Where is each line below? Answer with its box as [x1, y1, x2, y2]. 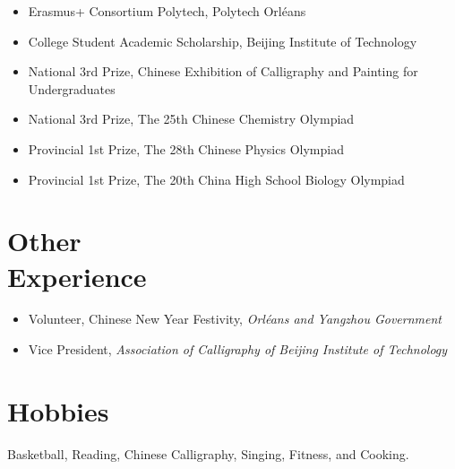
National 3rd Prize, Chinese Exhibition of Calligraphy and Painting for [28, 62, 418, 81]
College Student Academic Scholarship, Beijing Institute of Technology [28, 31, 417, 50]
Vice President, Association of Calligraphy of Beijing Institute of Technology [28, 340, 448, 359]
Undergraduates [28, 79, 116, 98]
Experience [7, 257, 147, 294]
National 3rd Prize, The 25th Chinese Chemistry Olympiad [28, 109, 355, 128]
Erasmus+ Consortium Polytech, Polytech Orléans [28, 2, 306, 20]
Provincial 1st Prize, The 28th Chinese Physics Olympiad [28, 139, 344, 158]
